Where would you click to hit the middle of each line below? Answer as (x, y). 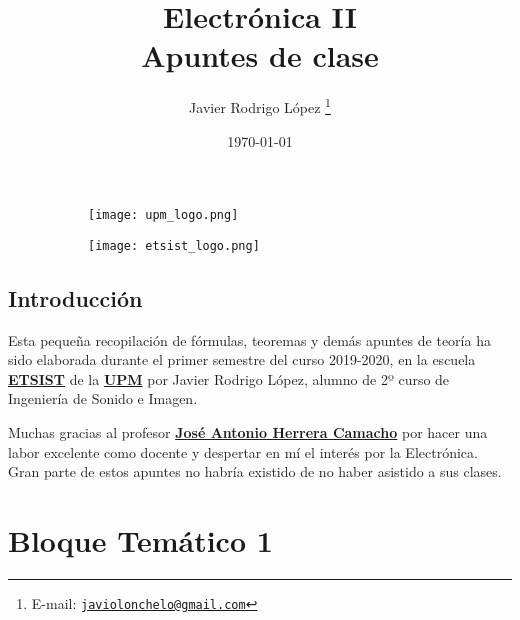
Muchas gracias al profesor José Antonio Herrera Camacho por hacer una (248, 432)
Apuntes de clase (260, 55)
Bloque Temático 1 (140, 540)
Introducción (75, 297)
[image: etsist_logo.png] (174, 245)
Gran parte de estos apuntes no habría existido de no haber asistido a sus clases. (255, 471)
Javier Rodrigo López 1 (260, 105)
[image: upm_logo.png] (163, 215)
